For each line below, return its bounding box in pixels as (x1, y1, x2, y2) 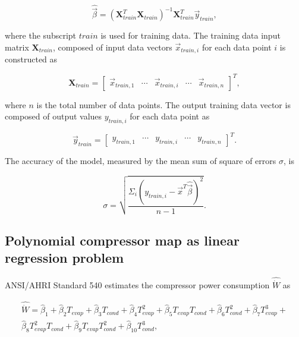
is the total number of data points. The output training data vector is (36, 98, 291, 111)
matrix (5, 41, 29, 53)
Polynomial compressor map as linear (5, 231, 240, 249)
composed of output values (5, 110, 102, 122)
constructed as (5, 53, 58, 65)
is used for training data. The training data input (100, 29, 281, 42)
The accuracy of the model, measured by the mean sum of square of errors (5, 155, 276, 167)
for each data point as (130, 110, 210, 122)
